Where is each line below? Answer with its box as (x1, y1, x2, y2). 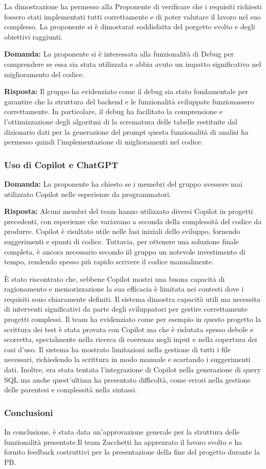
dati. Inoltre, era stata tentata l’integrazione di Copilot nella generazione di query (4, 364, 261, 375)
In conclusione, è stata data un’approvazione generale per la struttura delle (4, 426, 240, 437)
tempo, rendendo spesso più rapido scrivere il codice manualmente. (4, 256, 214, 267)
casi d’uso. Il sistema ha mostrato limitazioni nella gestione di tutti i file (4, 344, 231, 354)
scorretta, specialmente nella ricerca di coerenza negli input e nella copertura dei (4, 334, 257, 345)
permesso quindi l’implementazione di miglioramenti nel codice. (4, 136, 203, 147)
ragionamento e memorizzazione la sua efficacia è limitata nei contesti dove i (4, 283, 244, 294)
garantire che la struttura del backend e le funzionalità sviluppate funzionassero (4, 96, 254, 106)
